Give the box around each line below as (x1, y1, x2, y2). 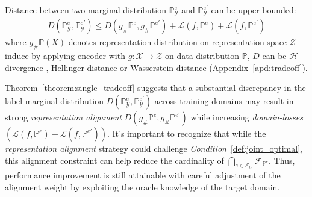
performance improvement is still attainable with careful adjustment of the (5, 169, 281, 181)
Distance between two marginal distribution (5, 4, 166, 16)
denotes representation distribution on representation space (68, 36, 287, 48)
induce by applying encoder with (5, 49, 125, 62)
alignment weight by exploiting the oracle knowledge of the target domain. (5, 180, 280, 193)
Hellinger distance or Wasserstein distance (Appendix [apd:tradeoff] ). (51, 61, 308, 73)
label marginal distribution (5, 95, 104, 107)
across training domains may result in (154, 95, 294, 107)
